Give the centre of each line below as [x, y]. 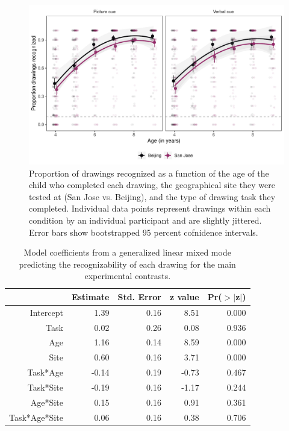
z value [185, 296]
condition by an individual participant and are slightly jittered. [145, 220]
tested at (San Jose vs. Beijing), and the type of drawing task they [152, 196]
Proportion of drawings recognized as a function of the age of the [149, 173]
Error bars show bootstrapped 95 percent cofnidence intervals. [144, 232]
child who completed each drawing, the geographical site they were [152, 185]
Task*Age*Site [36, 417]
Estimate [90, 296]
